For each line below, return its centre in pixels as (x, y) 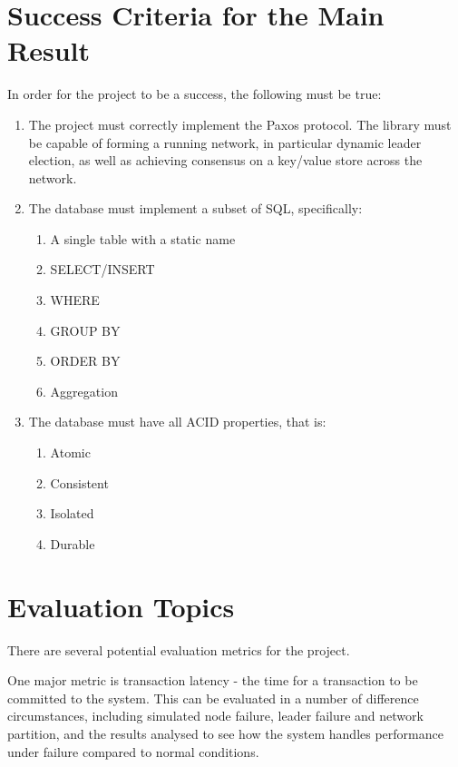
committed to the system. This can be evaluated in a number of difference (213, 698)
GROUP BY (85, 330)
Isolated (72, 513)
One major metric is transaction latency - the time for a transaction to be (213, 680)
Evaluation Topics (121, 606)
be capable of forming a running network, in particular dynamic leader (225, 142)
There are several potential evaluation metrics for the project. (179, 649)
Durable (73, 543)
